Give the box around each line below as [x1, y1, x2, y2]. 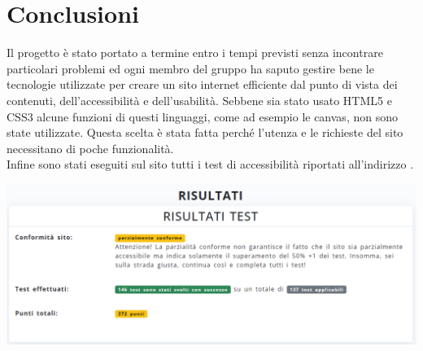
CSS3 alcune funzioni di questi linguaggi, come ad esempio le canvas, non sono [7, 107, 398, 125]
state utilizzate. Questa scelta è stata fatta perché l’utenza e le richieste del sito [7, 124, 403, 141]
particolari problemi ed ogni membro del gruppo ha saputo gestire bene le [7, 59, 374, 77]
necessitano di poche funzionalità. [7, 139, 174, 156]
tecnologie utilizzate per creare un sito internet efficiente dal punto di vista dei [7, 76, 398, 93]
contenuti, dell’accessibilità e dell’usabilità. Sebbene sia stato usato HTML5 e [7, 91, 392, 108]
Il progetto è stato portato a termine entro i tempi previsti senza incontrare [7, 44, 383, 61]
